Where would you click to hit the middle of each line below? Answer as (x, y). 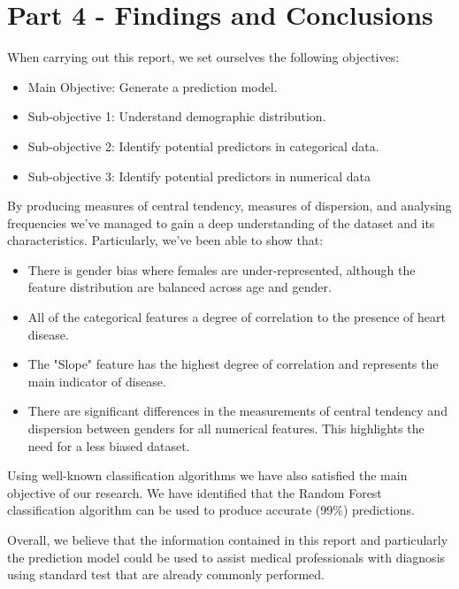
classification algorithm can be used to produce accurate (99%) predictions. (211, 510)
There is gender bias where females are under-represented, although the (222, 269)
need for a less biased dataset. (109, 445)
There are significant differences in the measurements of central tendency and (237, 411)
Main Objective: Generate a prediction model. (153, 86)
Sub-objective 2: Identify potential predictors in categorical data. (203, 145)
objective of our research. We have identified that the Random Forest (195, 492)
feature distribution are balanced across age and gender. (180, 287)
